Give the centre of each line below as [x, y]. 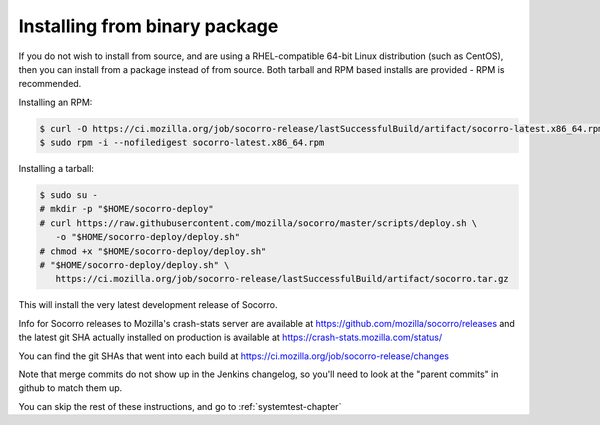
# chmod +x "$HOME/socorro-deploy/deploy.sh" [153, 251]
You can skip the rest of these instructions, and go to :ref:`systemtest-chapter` [180, 406]
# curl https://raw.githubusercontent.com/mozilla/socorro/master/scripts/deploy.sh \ [258, 223]
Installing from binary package [148, 26]
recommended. [50, 84]
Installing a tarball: [56, 169]
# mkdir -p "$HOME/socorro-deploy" [126, 209]
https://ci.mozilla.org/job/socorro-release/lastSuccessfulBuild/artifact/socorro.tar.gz [282, 279]
